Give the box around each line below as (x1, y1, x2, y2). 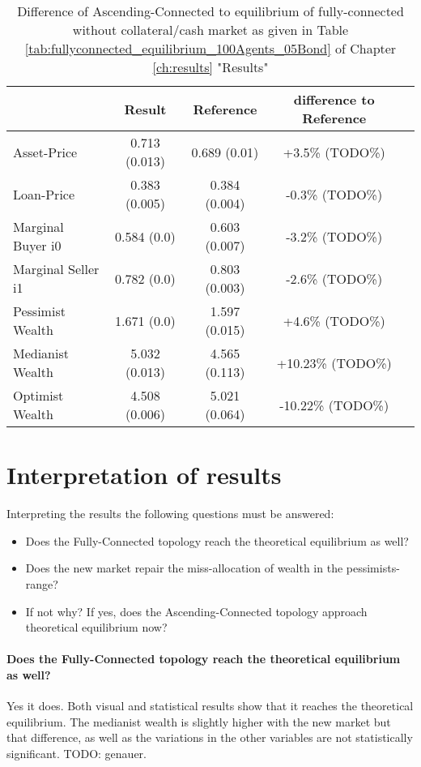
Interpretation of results (6, 458, 282, 491)
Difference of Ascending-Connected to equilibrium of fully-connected (17, 2, 404, 20)
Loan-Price (13, 184, 75, 204)
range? (25, 575, 58, 592)
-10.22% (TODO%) (279, 395, 389, 414)
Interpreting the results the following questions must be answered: (6, 505, 334, 522)
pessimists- (346, 559, 400, 576)
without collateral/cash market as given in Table (72, 20, 349, 39)
